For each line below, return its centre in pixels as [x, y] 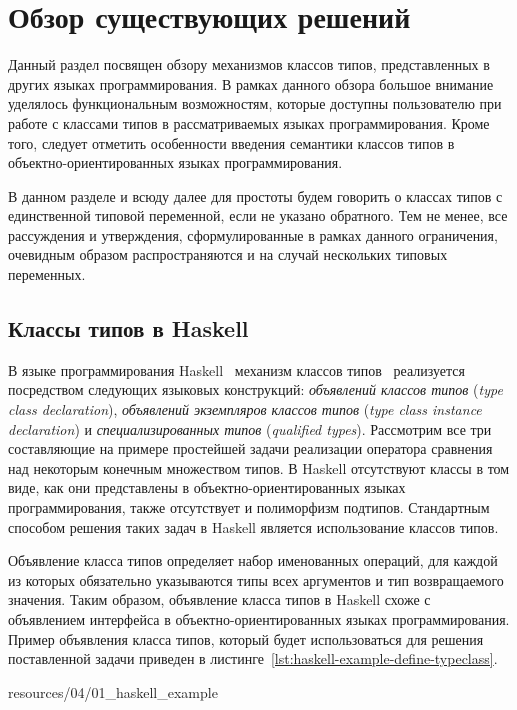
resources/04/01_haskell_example [113, 691]
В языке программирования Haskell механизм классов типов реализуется [237, 369]
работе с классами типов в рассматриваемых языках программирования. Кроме [249, 122]
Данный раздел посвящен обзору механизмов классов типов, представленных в [249, 64]
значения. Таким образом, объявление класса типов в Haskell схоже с [219, 599]
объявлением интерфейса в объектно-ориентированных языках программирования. [259, 618]
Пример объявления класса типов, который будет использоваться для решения [246, 638]
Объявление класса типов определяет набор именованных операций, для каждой [253, 560]
